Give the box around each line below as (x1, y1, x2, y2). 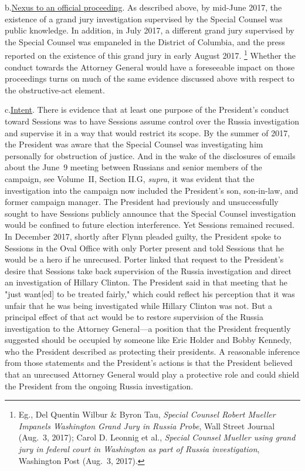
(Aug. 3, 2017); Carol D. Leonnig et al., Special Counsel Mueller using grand (18, 431, 296, 443)
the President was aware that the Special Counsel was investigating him (5, 138, 263, 150)
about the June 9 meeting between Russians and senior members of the (5, 161, 262, 173)
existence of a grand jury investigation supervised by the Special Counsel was (5, 12, 283, 25)
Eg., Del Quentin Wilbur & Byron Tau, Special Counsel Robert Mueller (18, 408, 276, 420)
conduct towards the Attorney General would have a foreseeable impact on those (5, 60, 295, 73)
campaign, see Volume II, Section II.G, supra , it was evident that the (5, 172, 255, 184)
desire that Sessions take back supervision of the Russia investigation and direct (5, 264, 292, 277)
